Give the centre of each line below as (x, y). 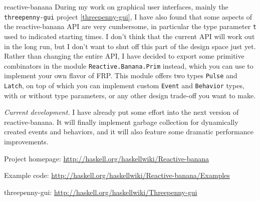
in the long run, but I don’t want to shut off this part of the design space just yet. (130, 46)
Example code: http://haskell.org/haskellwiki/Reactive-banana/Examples (117, 175)
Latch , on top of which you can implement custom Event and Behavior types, (124, 85)
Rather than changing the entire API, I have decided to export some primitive (124, 56)
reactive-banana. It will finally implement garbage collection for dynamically (121, 122)
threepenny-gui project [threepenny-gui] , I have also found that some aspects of (128, 16)
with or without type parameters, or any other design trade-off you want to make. (130, 95)
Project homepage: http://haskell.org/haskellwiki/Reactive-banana (106, 158)
